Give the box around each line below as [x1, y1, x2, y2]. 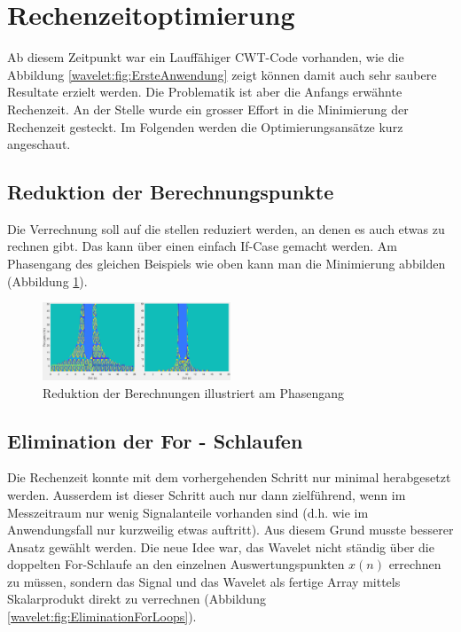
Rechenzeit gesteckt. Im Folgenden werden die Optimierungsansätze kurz [7, 117, 403, 136]
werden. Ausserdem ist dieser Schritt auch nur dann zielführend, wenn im [7, 485, 406, 503]
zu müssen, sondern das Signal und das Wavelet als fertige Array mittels [7, 572, 401, 590]
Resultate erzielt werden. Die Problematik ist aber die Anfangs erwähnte [7, 82, 402, 101]
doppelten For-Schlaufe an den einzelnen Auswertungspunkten [7, 555, 345, 573]
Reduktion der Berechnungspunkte [7, 178, 334, 206]
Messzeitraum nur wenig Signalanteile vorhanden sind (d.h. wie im [7, 503, 369, 521]
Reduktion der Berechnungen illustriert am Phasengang [43, 383, 345, 402]
